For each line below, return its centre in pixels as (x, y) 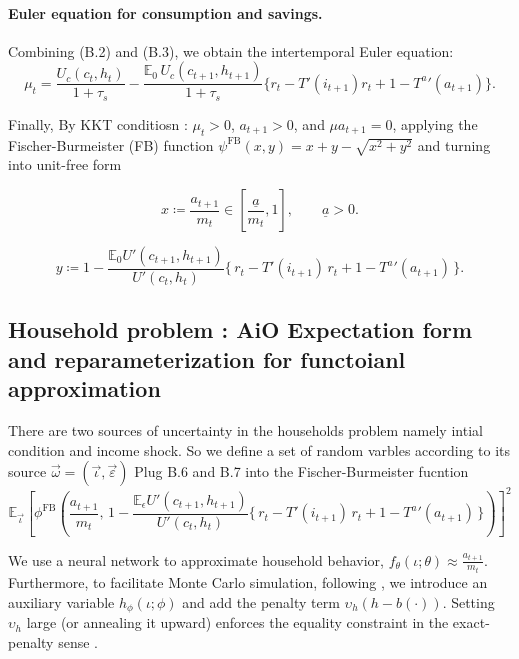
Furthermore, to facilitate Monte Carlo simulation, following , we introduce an (248, 582)
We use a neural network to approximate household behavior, (196, 559)
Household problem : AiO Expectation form (240, 329)
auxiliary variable (61, 601)
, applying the (435, 123)
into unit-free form (65, 164)
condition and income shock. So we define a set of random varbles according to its (259, 449)
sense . (78, 641)
